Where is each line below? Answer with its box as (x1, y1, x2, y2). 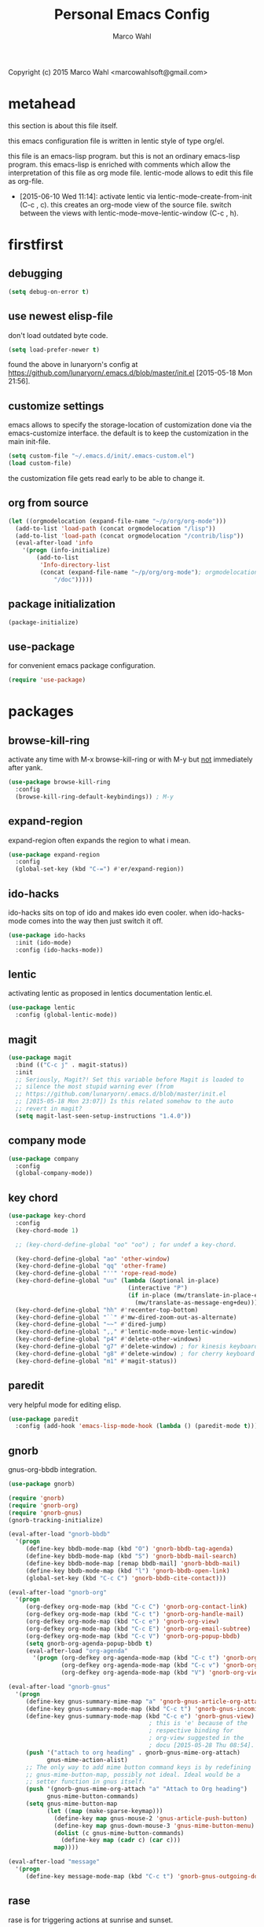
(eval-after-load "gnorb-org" (8, 1588, 108, 1596)
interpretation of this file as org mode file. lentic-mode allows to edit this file (8, 167, 254, 178)
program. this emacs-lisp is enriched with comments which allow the (8, 160, 231, 169)
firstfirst (8, 236, 64, 254)
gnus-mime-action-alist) (46, 1756, 128, 1764)
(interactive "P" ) (127, 1284, 189, 1292)
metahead (8, 95, 76, 113)
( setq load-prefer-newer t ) (8, 346, 101, 354)
